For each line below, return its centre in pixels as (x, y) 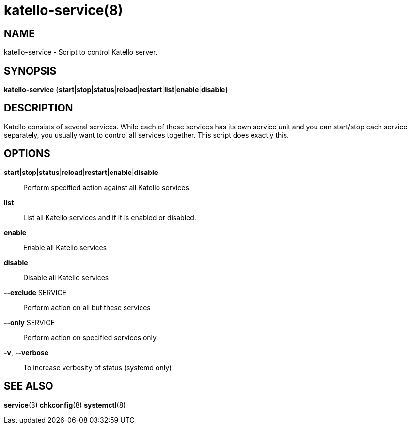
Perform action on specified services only (90, 337)
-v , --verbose (26, 352)
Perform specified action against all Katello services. (107, 187)
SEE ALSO (29, 386)
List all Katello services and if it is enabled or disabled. (110, 217)
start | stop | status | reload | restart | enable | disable (81, 172)
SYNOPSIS (30, 71)
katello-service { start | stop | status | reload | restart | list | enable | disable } (116, 90)
